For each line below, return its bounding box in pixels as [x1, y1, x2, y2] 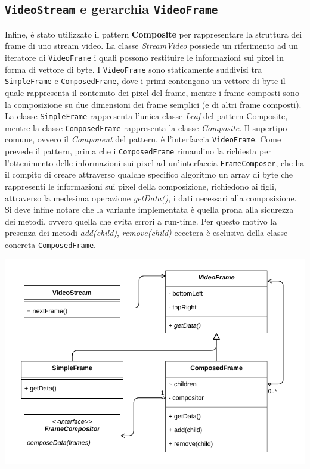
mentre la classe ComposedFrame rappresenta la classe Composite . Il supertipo [5, 121, 287, 133]
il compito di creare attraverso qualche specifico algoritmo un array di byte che [5, 168, 293, 181]
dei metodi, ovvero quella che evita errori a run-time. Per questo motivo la [5, 215, 277, 227]
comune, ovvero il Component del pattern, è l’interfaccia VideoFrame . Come [5, 133, 281, 145]
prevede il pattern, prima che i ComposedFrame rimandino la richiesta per [5, 145, 271, 157]
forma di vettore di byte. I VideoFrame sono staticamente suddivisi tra [5, 63, 262, 75]
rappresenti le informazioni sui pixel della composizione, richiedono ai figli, [5, 180, 277, 192]
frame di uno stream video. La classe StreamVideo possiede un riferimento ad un [5, 39, 298, 52]
